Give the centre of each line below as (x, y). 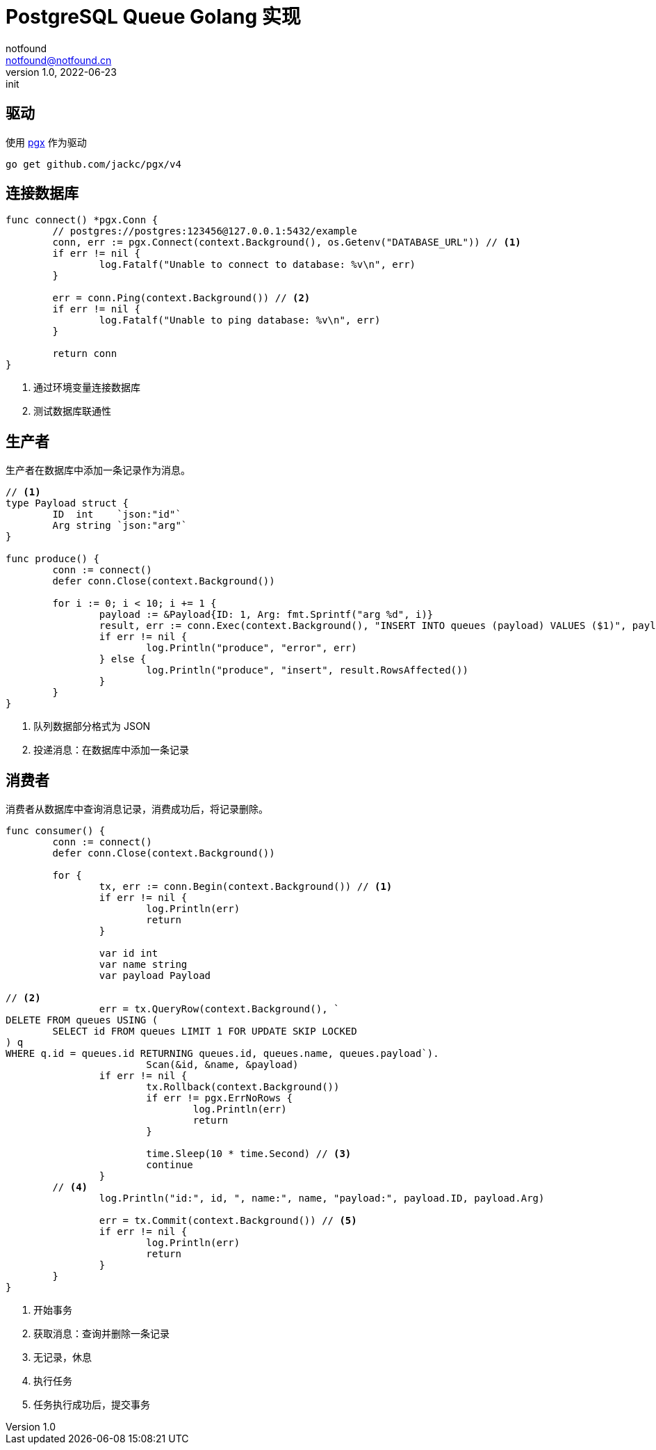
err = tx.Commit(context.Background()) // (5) (228, 1221)
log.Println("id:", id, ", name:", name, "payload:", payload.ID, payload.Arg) (322, 1198)
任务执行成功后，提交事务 (92, 1405)
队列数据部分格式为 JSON (92, 726)
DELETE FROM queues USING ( (82, 1020)
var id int (129, 954)
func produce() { (52, 559)
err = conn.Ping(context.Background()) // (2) (181, 298)
